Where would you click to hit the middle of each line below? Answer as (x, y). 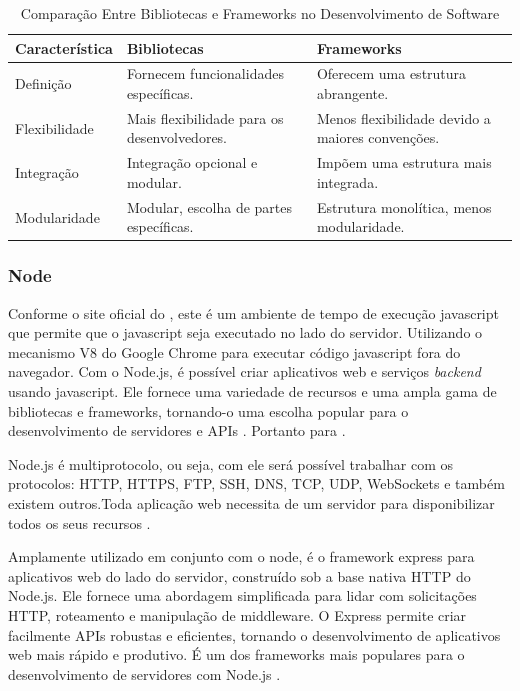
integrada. (347, 181)
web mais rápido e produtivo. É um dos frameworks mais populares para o (236, 654)
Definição (43, 83)
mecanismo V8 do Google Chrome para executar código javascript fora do (234, 351)
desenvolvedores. (177, 137)
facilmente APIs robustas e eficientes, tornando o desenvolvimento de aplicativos (254, 634)
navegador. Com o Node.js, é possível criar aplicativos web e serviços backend (244, 371)
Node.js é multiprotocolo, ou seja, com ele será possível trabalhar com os (231, 463)
